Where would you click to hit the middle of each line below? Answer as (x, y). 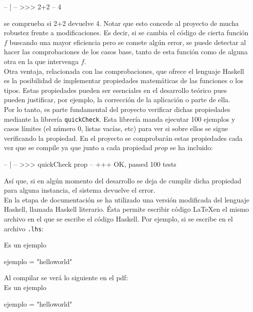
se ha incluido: (191, 147)
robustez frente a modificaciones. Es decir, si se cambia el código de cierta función (126, 33)
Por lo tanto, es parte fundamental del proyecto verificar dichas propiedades (117, 109)
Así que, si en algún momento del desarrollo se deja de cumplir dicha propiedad (123, 180)
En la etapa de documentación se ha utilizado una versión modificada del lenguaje (127, 199)
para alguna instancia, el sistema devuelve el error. (80, 190)
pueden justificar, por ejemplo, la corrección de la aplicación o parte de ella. (117, 100)
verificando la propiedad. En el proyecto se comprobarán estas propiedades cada (123, 138)
